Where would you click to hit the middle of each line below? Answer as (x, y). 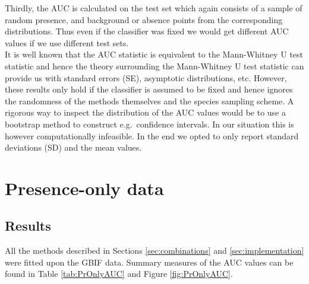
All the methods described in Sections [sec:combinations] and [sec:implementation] (154, 251)
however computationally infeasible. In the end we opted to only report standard (152, 135)
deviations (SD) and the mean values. (73, 147)
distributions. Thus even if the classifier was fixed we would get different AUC (147, 31)
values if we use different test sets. (67, 42)
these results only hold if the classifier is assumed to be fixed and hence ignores (149, 89)
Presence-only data (84, 188)
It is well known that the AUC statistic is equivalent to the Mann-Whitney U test (154, 54)
